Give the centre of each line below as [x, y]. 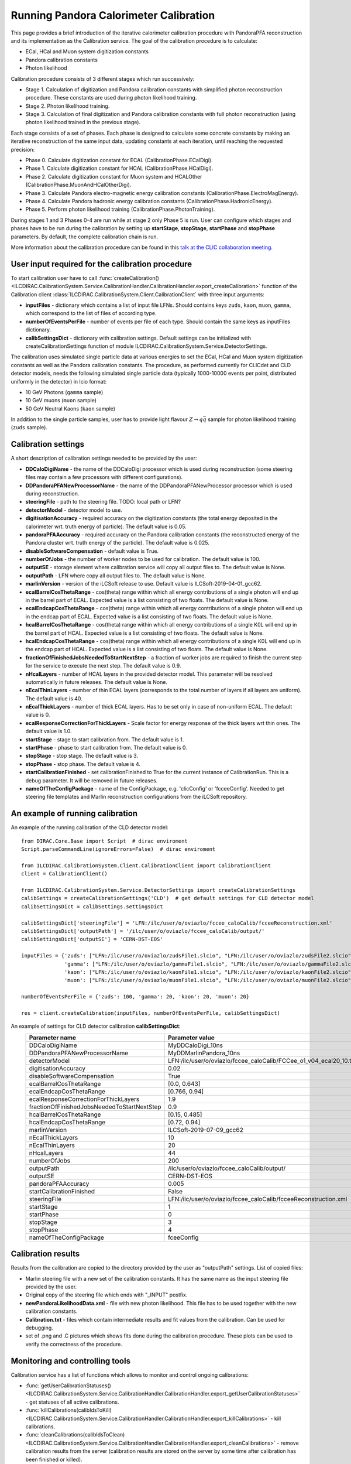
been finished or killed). [54, 1459]
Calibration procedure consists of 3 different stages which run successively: [103, 78]
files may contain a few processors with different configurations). [104, 477]
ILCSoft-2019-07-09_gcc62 [206, 1130]
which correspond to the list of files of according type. [91, 313]
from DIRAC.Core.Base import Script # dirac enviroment [105, 841]
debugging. [39, 1328]
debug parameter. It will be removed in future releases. [92, 780]
